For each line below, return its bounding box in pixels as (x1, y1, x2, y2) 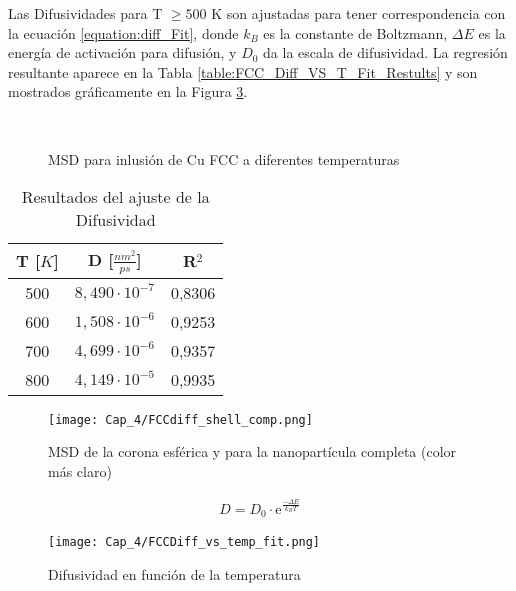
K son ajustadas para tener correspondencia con (211, 3, 506, 23)
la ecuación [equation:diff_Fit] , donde (8, 22, 239, 43)
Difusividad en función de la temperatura (48, 564, 301, 585)
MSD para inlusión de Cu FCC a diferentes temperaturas (48, 148, 400, 169)
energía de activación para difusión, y (8, 42, 237, 63)
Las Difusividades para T (8, 3, 163, 23)
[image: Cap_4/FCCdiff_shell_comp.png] (48, 412, 313, 427)
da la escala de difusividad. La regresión (263, 42, 508, 63)
